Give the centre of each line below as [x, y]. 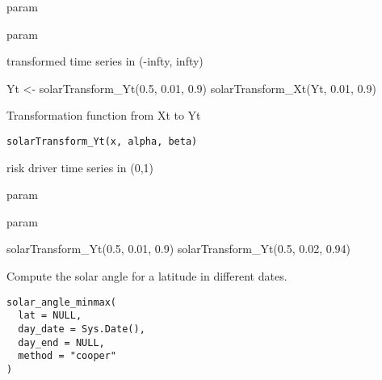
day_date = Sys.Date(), [82, 329]
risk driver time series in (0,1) [80, 167]
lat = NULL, [50, 316]
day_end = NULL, [61, 342]
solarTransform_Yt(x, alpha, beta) [102, 141]
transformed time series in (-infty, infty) [105, 61]
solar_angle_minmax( [62, 302]
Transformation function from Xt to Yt [104, 115]
